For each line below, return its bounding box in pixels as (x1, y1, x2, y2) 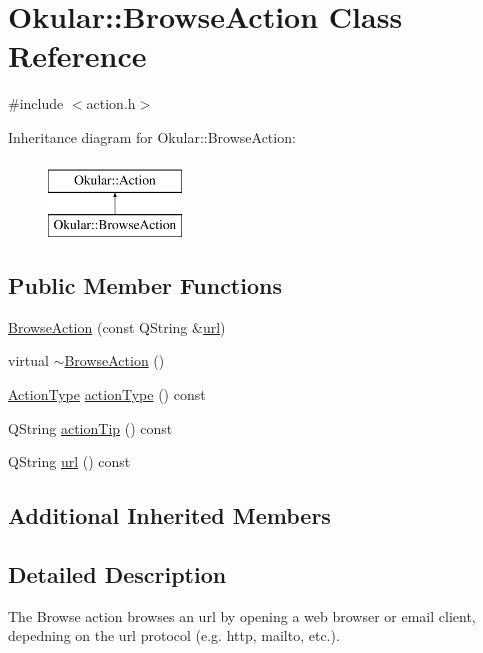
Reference (8, 35, 147, 76)
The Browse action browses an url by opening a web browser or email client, (8, 605, 476, 626)
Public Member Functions (8, 270, 282, 301)
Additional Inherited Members (8, 500, 331, 531)
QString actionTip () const (8, 417, 173, 438)
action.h (86, 93, 136, 114)
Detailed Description (8, 559, 227, 590)
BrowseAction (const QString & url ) (8, 316, 226, 337)
